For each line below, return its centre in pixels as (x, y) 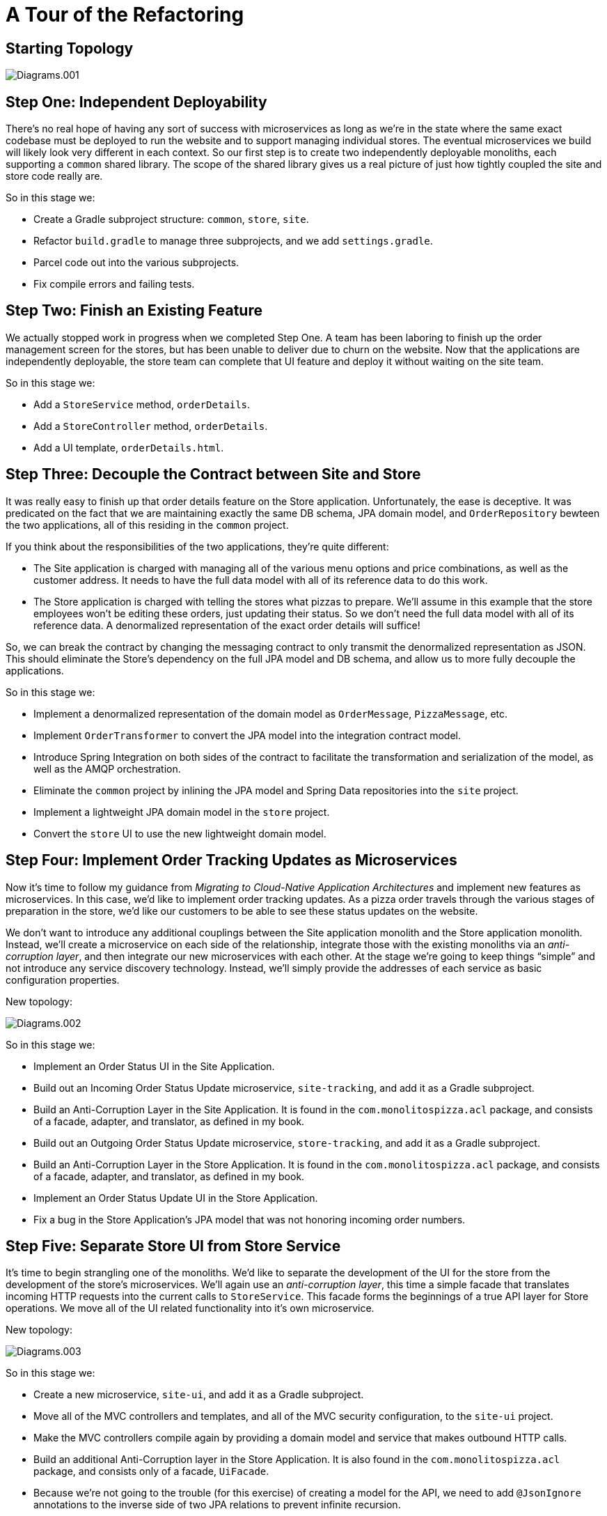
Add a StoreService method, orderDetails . (142, 404)
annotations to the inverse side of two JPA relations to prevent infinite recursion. (217, 1505)
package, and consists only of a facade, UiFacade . (151, 1471)
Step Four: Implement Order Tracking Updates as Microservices (231, 860)
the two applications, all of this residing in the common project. (147, 525)
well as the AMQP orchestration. (107, 768)
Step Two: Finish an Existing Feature (134, 311)
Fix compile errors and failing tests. (114, 284)
